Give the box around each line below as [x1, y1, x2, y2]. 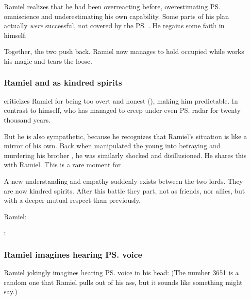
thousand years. [4, 114, 50, 124]
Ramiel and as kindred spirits [4, 76, 122, 88]
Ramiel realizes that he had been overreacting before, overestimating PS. [4, 1, 220, 11]
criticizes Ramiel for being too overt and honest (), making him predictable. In [4, 95, 238, 106]
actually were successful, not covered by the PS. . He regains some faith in [4, 20, 225, 31]
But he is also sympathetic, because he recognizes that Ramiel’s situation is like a [4, 131, 247, 141]
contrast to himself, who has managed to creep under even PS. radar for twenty [4, 105, 241, 115]
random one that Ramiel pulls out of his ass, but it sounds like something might [4, 277, 243, 287]
